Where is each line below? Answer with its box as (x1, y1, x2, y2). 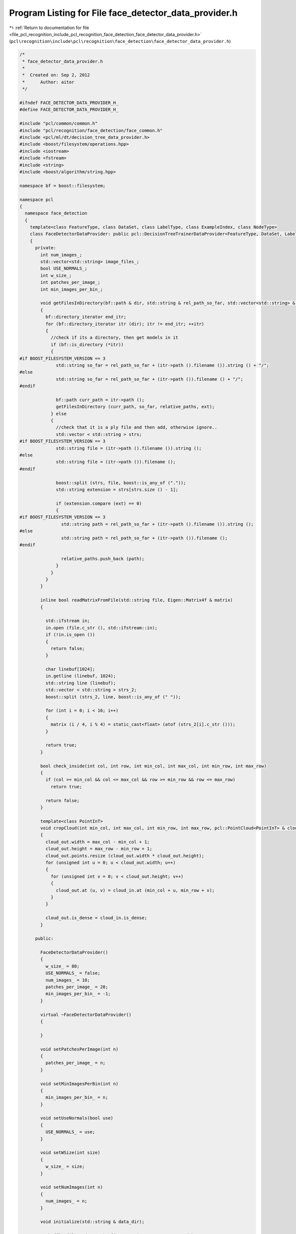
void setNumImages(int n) (40, 1185, 103, 1190)
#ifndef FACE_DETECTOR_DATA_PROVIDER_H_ (19, 100, 118, 106)
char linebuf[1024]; (45, 666, 96, 672)
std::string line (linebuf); (45, 680, 116, 686)
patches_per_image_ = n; (45, 1060, 106, 1066)
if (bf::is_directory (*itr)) (50, 342, 124, 347)
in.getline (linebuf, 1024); (45, 673, 116, 679)
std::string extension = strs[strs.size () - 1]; (56, 487, 179, 492)
